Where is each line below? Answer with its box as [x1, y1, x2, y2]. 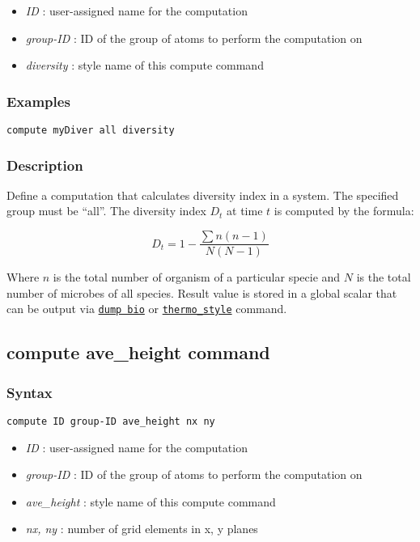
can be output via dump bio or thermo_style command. [6, 300, 287, 317]
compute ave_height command [6, 340, 270, 365]
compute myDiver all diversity [6, 125, 175, 136]
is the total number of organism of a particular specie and [53, 269, 341, 286]
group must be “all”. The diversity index [6, 202, 206, 219]
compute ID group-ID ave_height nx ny [6, 415, 215, 427]
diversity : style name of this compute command [25, 57, 264, 74]
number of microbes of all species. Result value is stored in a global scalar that [6, 284, 397, 301]
